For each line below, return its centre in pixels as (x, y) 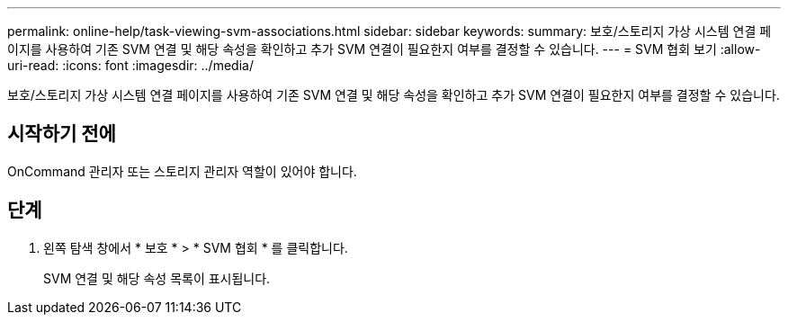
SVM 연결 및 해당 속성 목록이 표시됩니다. (157, 278)
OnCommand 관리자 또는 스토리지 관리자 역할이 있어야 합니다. (182, 171)
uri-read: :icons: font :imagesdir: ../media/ (130, 65)
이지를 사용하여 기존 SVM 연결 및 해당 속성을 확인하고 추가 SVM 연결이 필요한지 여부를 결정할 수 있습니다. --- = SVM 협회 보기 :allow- (384, 49)
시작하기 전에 (62, 134)
